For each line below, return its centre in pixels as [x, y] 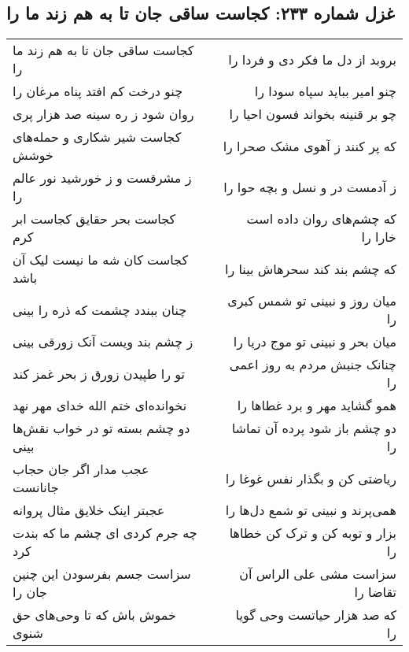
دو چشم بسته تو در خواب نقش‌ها [101, 428]
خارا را [379, 237]
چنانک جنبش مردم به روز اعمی [313, 365]
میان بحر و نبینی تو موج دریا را [315, 342]
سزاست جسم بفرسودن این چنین [102, 574]
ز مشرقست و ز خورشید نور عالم [102, 178]
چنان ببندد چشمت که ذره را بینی [100, 309]
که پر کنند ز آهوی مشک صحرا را [310, 146]
